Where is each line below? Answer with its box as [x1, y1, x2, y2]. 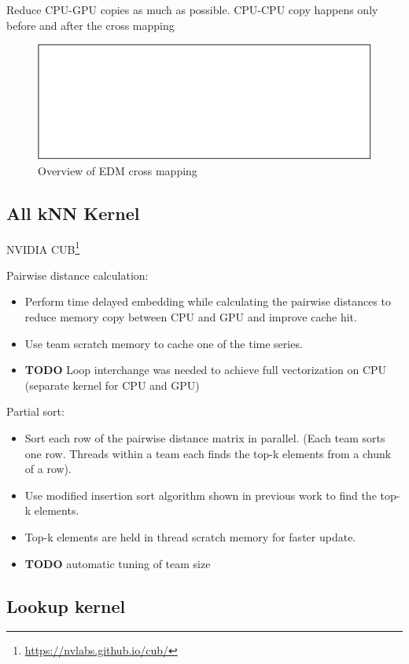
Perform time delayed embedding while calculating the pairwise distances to [24, 293, 392, 310]
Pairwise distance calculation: [6, 266, 149, 283]
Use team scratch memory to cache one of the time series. [24, 335, 303, 351]
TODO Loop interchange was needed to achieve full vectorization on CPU [24, 361, 387, 378]
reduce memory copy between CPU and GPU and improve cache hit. [24, 309, 357, 325]
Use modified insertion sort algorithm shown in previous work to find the [24, 486, 377, 503]
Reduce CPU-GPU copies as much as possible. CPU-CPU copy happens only [6, 2, 378, 17]
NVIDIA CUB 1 [6, 238, 80, 257]
